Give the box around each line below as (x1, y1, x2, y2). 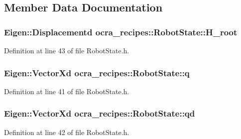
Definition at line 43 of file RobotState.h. (4, 45, 129, 55)
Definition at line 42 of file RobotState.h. (4, 127, 129, 137)
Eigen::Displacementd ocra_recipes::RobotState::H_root (4, 25, 238, 38)
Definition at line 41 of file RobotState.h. (4, 86, 129, 96)
